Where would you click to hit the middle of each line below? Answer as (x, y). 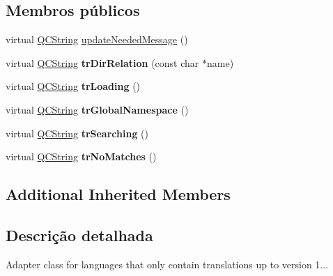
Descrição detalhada (79, 235)
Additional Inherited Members (118, 194)
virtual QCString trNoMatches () (81, 156)
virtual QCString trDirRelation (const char (102, 62)
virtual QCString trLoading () (73, 86)
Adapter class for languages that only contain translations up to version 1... (167, 264)
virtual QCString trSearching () (77, 133)
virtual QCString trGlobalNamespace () (97, 109)
